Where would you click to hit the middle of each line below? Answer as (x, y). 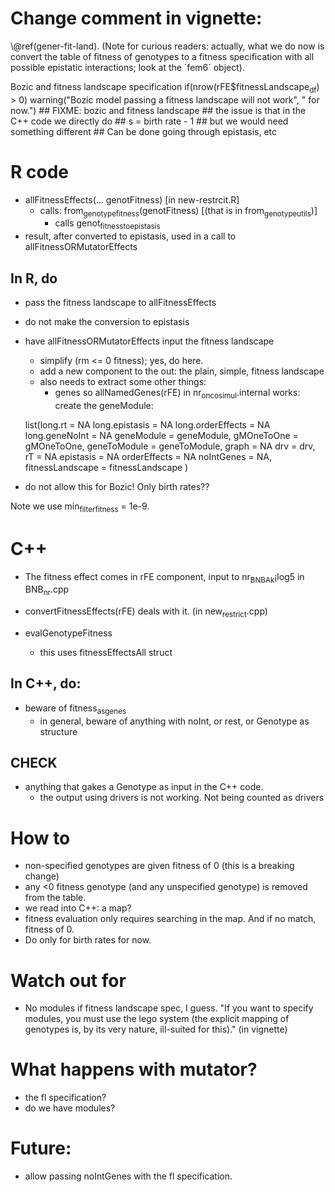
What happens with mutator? (134, 1069)
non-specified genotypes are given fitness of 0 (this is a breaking (159, 866)
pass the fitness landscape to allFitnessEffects (120, 303)
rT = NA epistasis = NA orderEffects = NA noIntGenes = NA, (148, 456)
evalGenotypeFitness (68, 633)
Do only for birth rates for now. (88, 940)
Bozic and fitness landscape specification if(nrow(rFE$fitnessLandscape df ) (165, 87)
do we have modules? (70, 1108)
